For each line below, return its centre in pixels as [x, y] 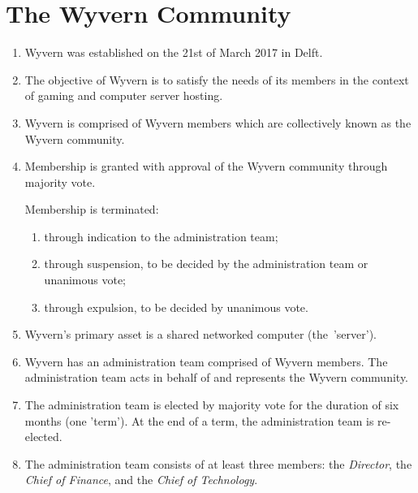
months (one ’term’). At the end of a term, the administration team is [199, 420]
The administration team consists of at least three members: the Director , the [218, 463]
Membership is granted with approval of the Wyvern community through [206, 166]
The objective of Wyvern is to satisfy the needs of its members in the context [217, 79]
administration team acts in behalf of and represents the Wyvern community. [217, 377]
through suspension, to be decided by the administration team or [206, 264]
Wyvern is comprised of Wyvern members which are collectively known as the [218, 122]
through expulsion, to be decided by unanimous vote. [176, 307]
